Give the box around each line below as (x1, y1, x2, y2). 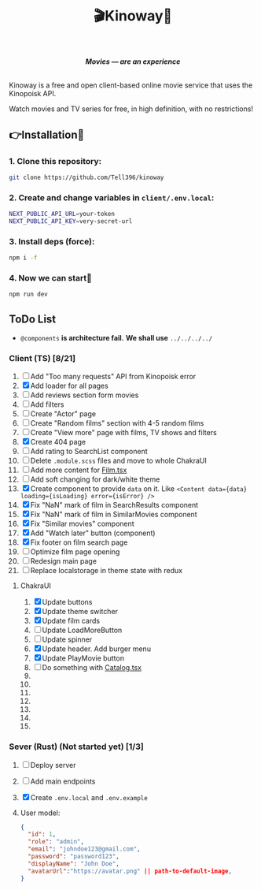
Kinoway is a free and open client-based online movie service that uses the (9, 80, 253, 90)
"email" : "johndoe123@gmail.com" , (28, 845, 141, 853)
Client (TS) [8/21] (9, 352, 76, 363)
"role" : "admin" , (28, 838, 85, 846)
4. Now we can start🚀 (9, 272, 93, 283)
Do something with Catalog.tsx (42, 663, 142, 672)
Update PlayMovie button (42, 654, 125, 663)
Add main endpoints (30, 776, 96, 786)
